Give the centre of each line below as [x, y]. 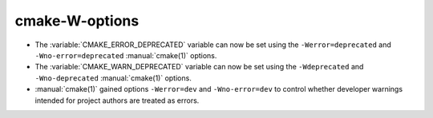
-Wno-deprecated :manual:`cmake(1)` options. [113, 78]
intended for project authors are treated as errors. [117, 100]
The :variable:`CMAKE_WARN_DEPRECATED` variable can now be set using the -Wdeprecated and [199, 67]
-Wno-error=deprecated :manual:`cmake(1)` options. [126, 55]
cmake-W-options [77, 21]
